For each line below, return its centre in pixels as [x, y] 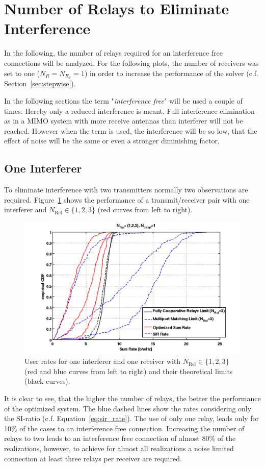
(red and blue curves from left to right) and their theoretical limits [129, 371]
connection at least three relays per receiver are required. [93, 458]
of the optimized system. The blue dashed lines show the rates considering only [128, 408]
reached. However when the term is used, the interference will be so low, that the [131, 130]
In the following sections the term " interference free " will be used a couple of [123, 100]
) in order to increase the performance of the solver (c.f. [171, 73]
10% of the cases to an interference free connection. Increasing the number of [124, 428]
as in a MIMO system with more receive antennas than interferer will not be [124, 121]
